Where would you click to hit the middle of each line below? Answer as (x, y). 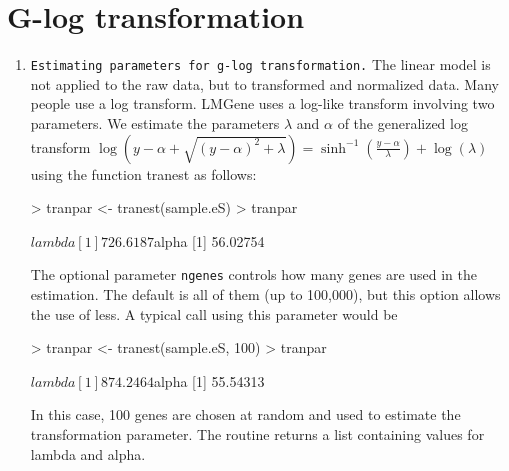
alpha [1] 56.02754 (209, 240)
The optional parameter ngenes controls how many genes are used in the (254, 274)
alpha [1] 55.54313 (209, 380)
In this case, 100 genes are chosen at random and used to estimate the (245, 414)
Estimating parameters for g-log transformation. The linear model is (260, 64)
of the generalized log (402, 122)
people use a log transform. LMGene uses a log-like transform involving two (262, 103)
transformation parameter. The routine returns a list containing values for (257, 433)
